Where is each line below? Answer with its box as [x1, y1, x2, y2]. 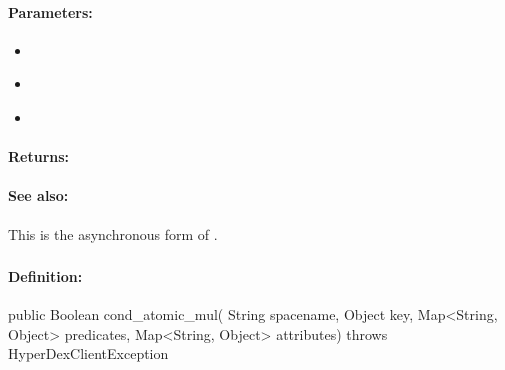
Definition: [8, 266, 83, 287]
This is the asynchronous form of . [8, 223, 218, 244]
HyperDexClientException [8, 343, 169, 364]
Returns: [8, 146, 70, 167]
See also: [8, 185, 69, 206]
